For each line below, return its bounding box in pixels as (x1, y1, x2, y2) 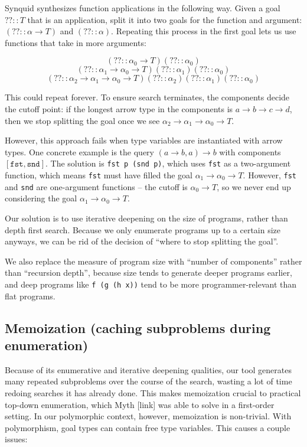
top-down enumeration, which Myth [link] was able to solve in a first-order (5, 398, 275, 410)
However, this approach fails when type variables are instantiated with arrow (5, 134, 283, 146)
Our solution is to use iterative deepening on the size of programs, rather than (5, 211, 288, 224)
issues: (5, 433, 28, 445)
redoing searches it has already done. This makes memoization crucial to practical (5, 386, 301, 399)
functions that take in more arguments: (5, 36, 146, 48)
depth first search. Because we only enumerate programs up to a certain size (5, 223, 281, 236)
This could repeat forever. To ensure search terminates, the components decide (5, 91, 290, 103)
